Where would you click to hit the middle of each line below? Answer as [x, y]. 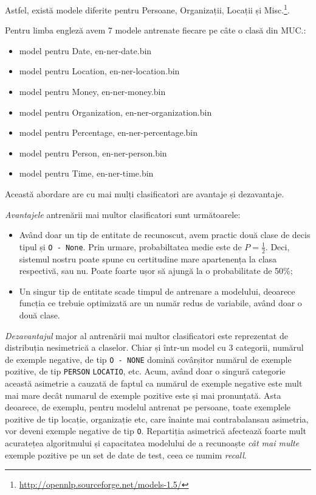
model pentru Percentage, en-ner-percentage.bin [108, 132]
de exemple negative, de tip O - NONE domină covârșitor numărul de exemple [148, 359]
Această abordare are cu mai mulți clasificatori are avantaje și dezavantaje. [145, 194]
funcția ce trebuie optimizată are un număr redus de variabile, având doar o [160, 303]
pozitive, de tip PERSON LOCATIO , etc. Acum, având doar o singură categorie [145, 371]
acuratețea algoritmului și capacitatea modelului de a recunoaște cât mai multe [152, 443]
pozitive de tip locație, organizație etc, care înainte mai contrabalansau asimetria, [157, 419]
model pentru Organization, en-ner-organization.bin [115, 112]
